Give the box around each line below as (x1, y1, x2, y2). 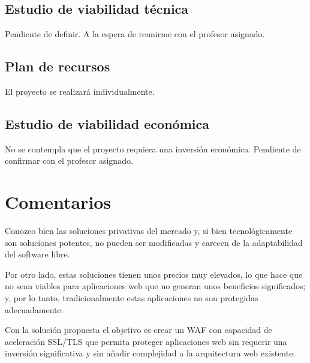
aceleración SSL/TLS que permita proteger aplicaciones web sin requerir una (5, 335, 287, 347)
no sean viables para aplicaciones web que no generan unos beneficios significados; (5, 280, 306, 292)
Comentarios (5, 190, 112, 214)
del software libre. (5, 248, 70, 260)
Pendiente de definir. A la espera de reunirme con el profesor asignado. (5, 28, 265, 40)
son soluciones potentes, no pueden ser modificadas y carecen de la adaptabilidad (5, 236, 303, 248)
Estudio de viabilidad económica (5, 114, 209, 133)
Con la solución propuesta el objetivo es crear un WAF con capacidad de (5, 323, 272, 336)
